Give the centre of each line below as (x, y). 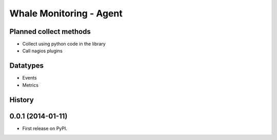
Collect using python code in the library (64, 44)
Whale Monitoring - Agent (66, 13)
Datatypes (26, 66)
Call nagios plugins (42, 51)
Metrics (30, 85)
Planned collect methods (50, 32)
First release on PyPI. (45, 128)
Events (29, 78)
